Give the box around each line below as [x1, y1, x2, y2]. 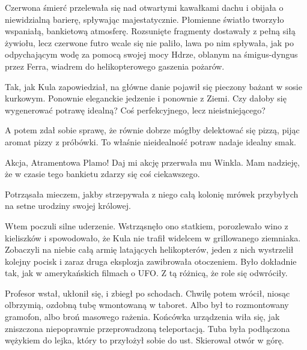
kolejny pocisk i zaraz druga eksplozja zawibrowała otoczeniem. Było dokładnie [5, 255, 297, 267]
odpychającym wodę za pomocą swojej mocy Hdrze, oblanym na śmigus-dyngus [5, 48, 298, 61]
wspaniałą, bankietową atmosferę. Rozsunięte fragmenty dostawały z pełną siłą [5, 25, 296, 37]
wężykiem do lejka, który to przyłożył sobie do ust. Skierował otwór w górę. [5, 334, 284, 346]
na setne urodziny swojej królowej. [5, 199, 131, 212]
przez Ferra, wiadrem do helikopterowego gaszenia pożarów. [5, 59, 225, 72]
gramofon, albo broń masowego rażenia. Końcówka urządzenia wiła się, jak [5, 310, 280, 323]
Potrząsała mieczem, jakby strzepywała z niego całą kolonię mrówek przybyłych [5, 187, 299, 200]
